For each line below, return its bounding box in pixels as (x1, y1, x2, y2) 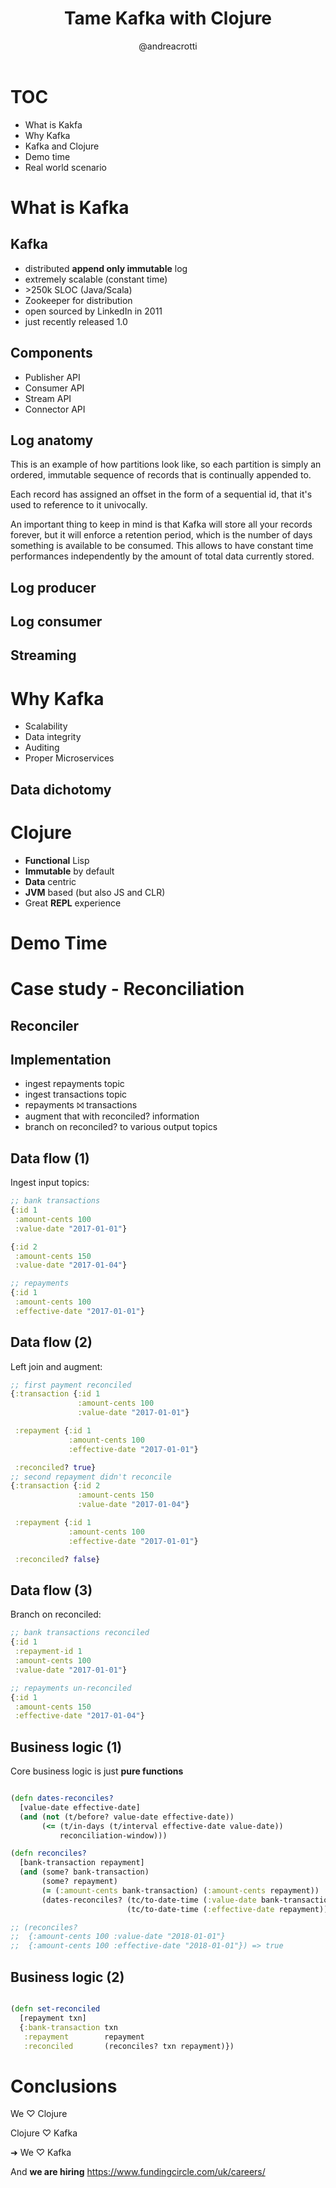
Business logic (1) (10, 1738, 123, 1756)
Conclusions (10, 2075, 118, 2097)
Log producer (10, 579, 97, 596)
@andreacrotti (138, 40, 198, 52)
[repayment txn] (19, 2013, 87, 2023)
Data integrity (24, 731, 82, 743)
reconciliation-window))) (59, 1830, 168, 1841)
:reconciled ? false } (14, 1554, 101, 1564)
